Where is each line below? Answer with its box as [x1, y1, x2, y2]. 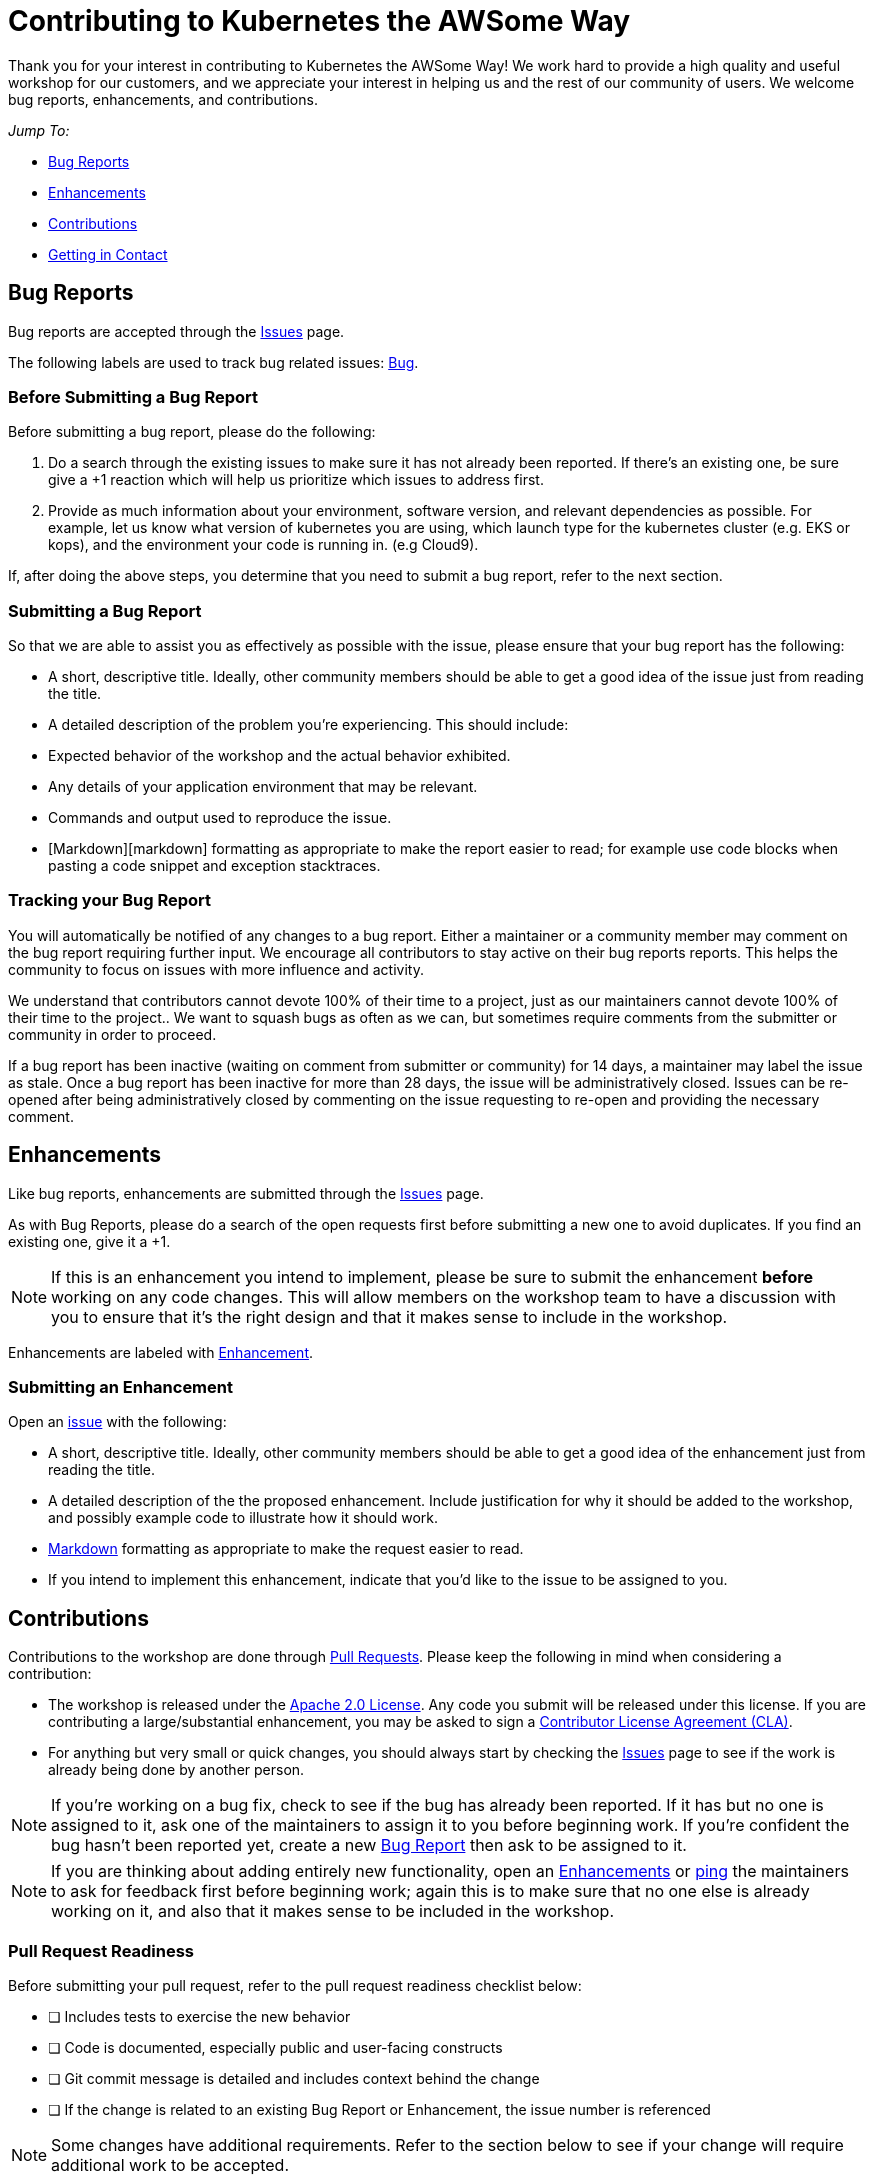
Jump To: [8, 121, 70, 139]
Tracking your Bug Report [8, 890, 212, 911]
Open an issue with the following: [8, 1413, 227, 1431]
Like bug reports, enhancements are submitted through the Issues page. [8, 1184, 484, 1202]
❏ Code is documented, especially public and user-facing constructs [48, 2039, 503, 2057]
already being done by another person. [48, 1761, 305, 1779]
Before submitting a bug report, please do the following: [8, 423, 376, 441]
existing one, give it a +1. [8, 1232, 171, 1250]
